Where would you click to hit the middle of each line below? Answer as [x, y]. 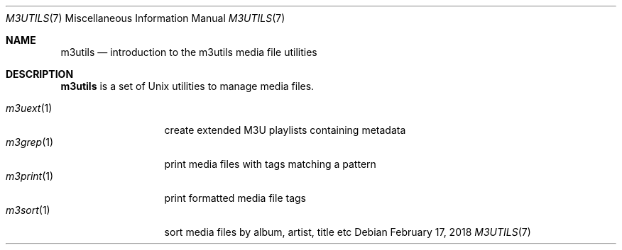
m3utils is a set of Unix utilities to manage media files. [187, 86]
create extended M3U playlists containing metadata [285, 130]
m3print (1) [30, 176]
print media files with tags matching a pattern [270, 164]
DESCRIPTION [40, 74]
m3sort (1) [28, 210]
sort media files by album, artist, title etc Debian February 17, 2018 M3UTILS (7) [348, 232]
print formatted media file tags [235, 198]
